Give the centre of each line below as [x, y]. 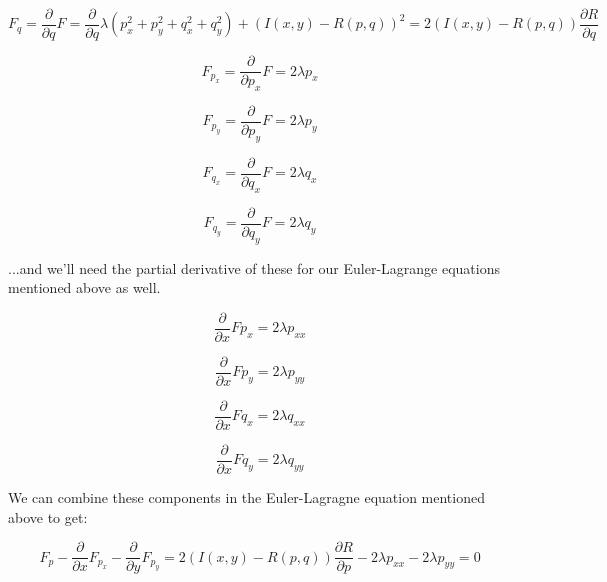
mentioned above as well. [84, 287]
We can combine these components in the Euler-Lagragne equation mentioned [246, 496]
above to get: [48, 516]
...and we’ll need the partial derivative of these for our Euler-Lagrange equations [254, 267]
